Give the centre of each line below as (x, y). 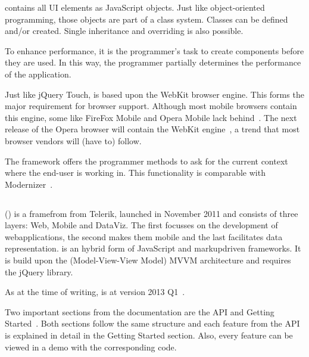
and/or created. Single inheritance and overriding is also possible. (124, 31)
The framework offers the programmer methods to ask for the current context (146, 161)
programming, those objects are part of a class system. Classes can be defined (146, 19)
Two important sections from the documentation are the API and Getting (140, 311)
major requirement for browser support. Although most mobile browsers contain (151, 106)
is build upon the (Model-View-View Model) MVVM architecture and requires (148, 260)
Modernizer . (29, 184)
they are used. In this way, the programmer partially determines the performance (153, 62)
